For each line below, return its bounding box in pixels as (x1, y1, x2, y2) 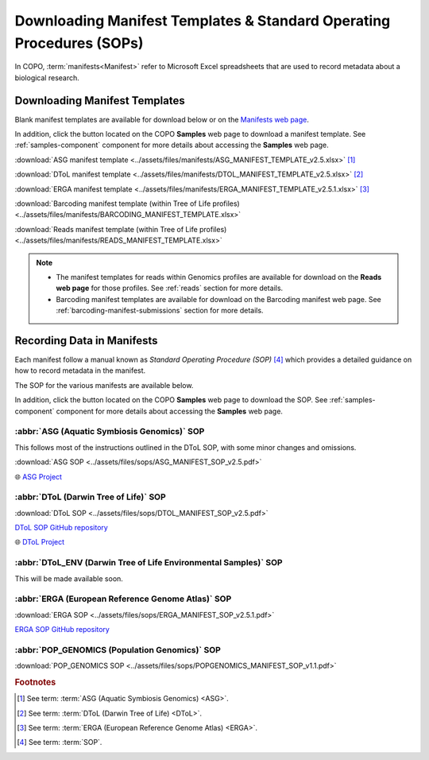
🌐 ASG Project (14, 471, 63, 481)
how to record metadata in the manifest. (14, 366, 146, 375)
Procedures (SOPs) (14, 34, 144, 52)
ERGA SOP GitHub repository (14, 625, 110, 634)
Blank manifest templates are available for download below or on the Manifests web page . (14, 114, 310, 124)
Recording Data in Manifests (14, 334, 158, 347)
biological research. (14, 72, 79, 83)
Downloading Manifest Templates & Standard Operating (14, 12, 391, 29)
